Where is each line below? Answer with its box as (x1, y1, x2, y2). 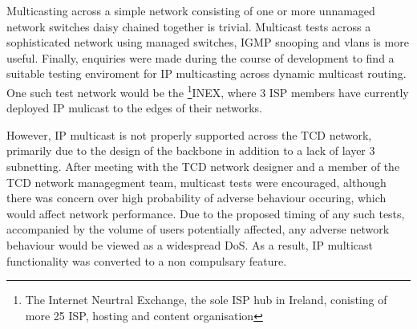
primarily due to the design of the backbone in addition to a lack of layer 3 (6, 142, 375, 159)
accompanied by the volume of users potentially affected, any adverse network (6, 221, 390, 238)
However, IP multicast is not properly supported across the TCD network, (6, 126, 372, 143)
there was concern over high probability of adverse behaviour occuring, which (6, 189, 387, 206)
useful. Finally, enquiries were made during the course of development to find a (6, 49, 395, 66)
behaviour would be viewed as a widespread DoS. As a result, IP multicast (6, 236, 374, 253)
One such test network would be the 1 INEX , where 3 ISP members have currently (6, 81, 409, 100)
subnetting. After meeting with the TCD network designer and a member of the (6, 158, 400, 174)
